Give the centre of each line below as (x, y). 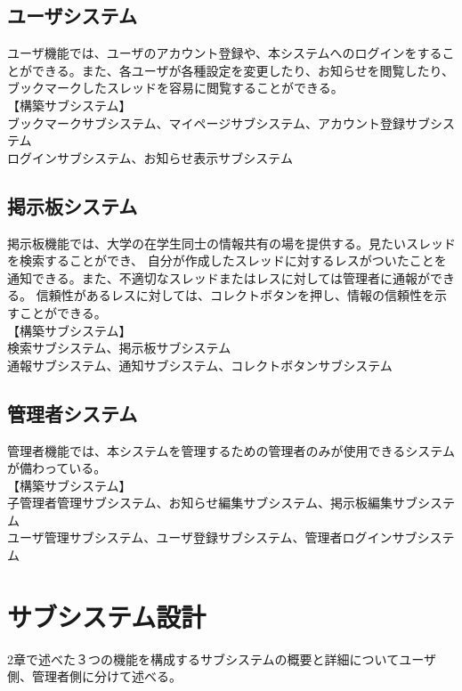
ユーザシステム (72, 16)
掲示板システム (73, 205)
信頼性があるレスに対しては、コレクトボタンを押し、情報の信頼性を (235, 295)
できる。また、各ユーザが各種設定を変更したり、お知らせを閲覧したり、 (243, 70)
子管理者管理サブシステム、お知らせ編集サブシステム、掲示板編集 (200, 503)
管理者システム (73, 413)
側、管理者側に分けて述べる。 (94, 676)
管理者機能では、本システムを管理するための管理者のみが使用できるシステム (231, 450)
